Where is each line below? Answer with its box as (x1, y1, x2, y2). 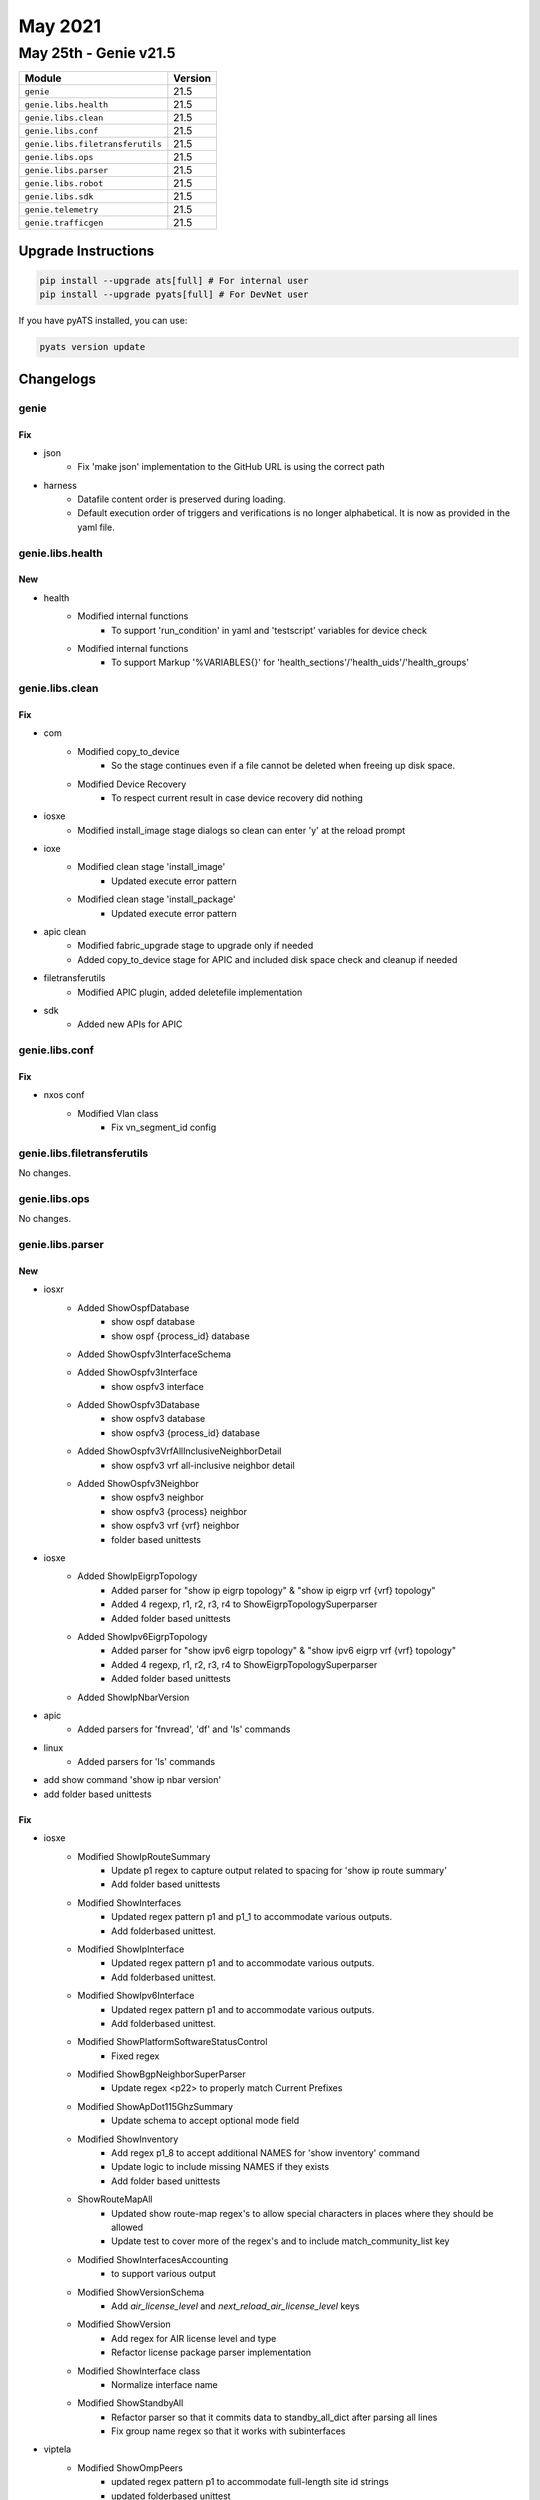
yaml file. (77, 521, 115, 533)
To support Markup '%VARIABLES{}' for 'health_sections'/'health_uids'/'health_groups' (111, 656, 470, 669)
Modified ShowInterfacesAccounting (77, 2253, 229, 2265)
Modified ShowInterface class (77, 2365, 201, 2377)
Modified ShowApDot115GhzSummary (77, 2100, 234, 2112)
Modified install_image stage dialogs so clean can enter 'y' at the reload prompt (77, 824, 406, 836)
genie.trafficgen (24, 217, 104, 228)
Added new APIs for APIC (77, 1018, 183, 1030)
